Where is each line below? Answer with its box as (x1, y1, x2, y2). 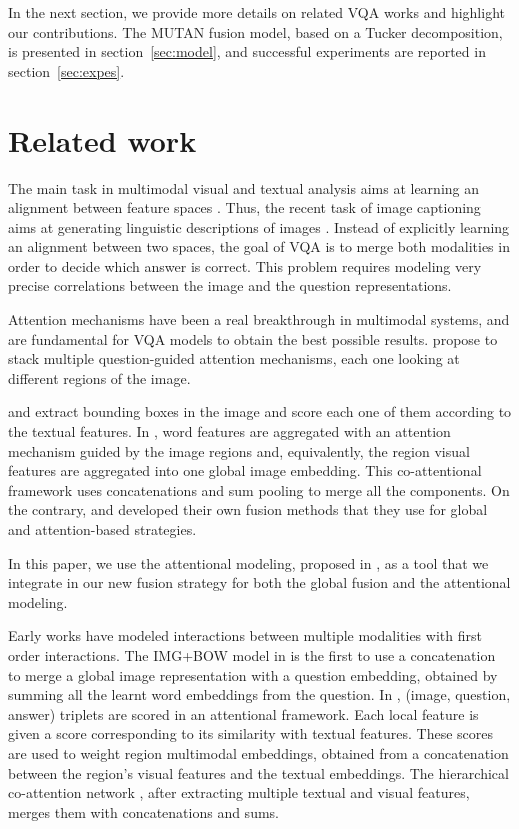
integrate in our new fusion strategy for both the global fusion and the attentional (8, 572, 511, 593)
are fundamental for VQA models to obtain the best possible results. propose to (8, 328, 498, 349)
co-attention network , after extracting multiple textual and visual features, (8, 782, 470, 803)
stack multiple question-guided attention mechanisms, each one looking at (8, 348, 460, 369)
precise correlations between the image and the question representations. (8, 275, 452, 296)
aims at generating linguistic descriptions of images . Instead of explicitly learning (8, 216, 510, 237)
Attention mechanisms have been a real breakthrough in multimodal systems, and (8, 309, 510, 330)
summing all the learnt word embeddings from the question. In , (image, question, (8, 684, 511, 705)
